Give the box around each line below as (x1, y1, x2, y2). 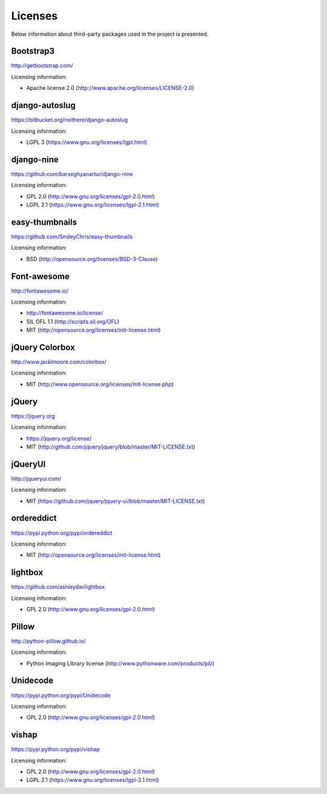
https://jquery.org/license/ (26, 435, 92, 442)
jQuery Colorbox (11, 342, 75, 352)
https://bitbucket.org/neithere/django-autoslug (11, 116, 128, 124)
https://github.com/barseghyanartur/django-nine (11, 170, 133, 177)
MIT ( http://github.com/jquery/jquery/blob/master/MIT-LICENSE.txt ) (26, 443, 196, 450)
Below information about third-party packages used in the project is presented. (11, 30, 209, 38)
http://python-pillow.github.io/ (11, 637, 86, 645)
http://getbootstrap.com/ (11, 62, 73, 69)
